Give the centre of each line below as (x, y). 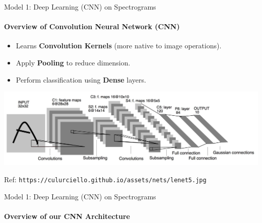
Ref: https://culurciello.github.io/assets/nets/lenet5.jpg (105, 179)
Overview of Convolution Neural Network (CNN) (92, 26)
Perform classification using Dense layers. (81, 79)
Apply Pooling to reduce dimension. (73, 62)
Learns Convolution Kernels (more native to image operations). (119, 46)
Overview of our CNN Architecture (67, 216)
